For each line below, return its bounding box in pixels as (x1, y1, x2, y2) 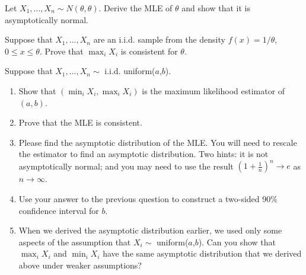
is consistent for (120, 44, 178, 57)
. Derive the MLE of (98, 2, 173, 14)
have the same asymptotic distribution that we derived (103, 247, 302, 260)
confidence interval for (18, 204, 99, 216)
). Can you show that (198, 235, 276, 248)
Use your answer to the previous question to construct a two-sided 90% (18, 193, 278, 205)
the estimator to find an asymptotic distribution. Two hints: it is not (18, 148, 269, 160)
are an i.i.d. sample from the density (93, 33, 225, 46)
